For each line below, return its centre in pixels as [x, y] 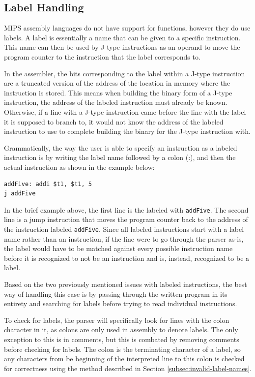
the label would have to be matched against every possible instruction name [118, 248]
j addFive [20, 194]
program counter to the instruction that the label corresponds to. [102, 56]
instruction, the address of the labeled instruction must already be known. [116, 102]
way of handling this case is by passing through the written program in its [116, 294]
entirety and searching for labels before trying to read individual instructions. [121, 303]
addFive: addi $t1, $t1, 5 [48, 184]
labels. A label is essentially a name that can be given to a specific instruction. [122, 37]
